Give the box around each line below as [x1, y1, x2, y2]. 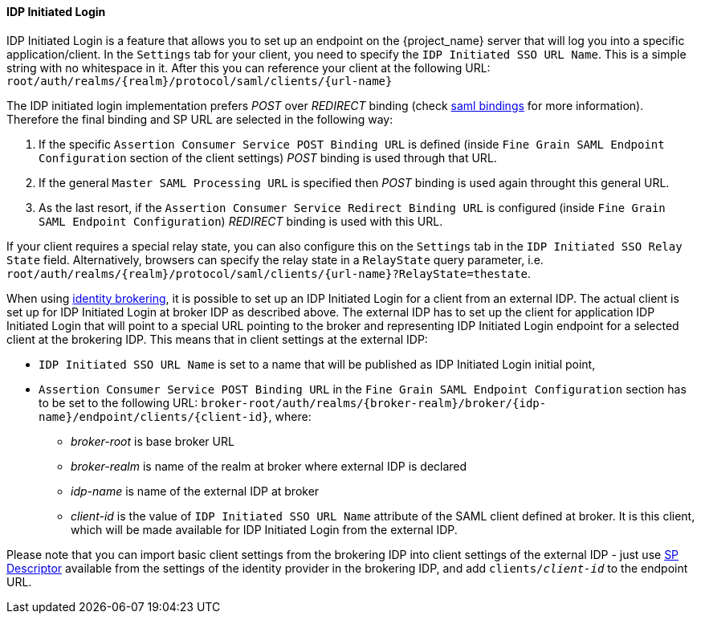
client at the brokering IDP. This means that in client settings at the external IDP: [6, 332, 428, 346]
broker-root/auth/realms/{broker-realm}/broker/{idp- [201, 396, 547, 410]
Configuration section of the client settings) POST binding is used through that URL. [39, 150, 497, 165]
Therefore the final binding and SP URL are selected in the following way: [6, 112, 393, 126]
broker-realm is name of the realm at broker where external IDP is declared [71, 459, 467, 473]
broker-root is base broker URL [71, 434, 234, 448]
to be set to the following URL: [39, 395, 198, 410]
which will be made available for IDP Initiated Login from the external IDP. [71, 522, 458, 536]
